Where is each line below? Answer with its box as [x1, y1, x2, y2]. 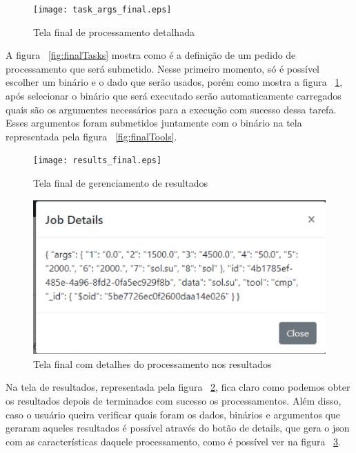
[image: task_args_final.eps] [33, 5, 172, 15]
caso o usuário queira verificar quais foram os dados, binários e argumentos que [6, 407, 340, 421]
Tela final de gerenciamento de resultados [33, 176, 208, 190]
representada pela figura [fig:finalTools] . [6, 129, 177, 143]
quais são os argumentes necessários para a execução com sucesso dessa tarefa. [6, 102, 337, 116]
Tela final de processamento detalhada [33, 24, 195, 39]
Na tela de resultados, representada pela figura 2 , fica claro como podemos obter [6, 380, 350, 394]
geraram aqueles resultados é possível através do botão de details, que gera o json [6, 420, 350, 435]
